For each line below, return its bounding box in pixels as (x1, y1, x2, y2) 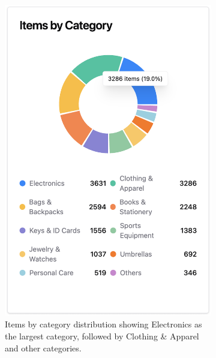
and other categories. (5, 341, 82, 354)
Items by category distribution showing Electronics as (5, 318, 202, 330)
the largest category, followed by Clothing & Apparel (5, 329, 199, 342)
